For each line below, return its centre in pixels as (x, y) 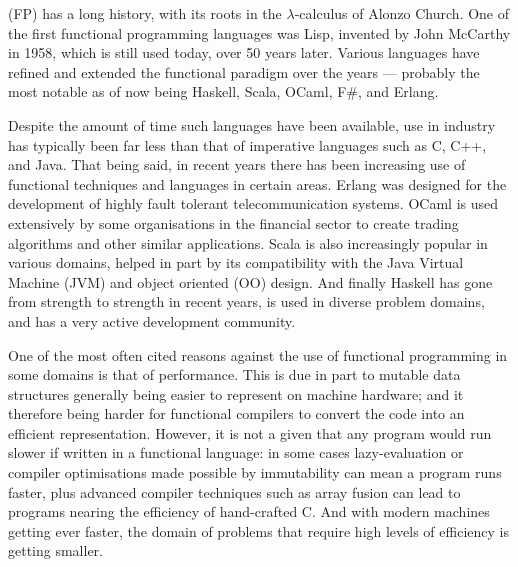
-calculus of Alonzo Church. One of (402, 13)
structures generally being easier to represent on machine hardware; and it (236, 393)
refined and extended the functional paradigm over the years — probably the (244, 71)
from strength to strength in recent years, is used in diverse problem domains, (246, 301)
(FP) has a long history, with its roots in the (145, 13)
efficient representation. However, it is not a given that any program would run (250, 432)
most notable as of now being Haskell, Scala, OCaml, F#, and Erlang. (223, 91)
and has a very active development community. (152, 320)
